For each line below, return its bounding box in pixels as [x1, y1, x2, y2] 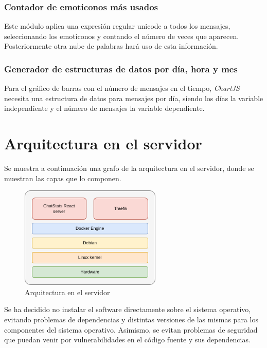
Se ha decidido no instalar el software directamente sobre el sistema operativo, [4, 304, 251, 315]
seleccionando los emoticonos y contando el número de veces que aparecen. [4, 30, 239, 41]
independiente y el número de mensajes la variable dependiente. [4, 103, 205, 113]
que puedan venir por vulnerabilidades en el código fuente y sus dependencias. [4, 334, 251, 345]
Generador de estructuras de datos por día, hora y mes [4, 62, 238, 75]
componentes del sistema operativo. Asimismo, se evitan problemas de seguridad [4, 324, 258, 335]
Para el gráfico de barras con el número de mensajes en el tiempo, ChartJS [4, 83, 240, 93]
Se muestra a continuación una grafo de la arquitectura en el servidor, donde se [4, 163, 254, 173]
